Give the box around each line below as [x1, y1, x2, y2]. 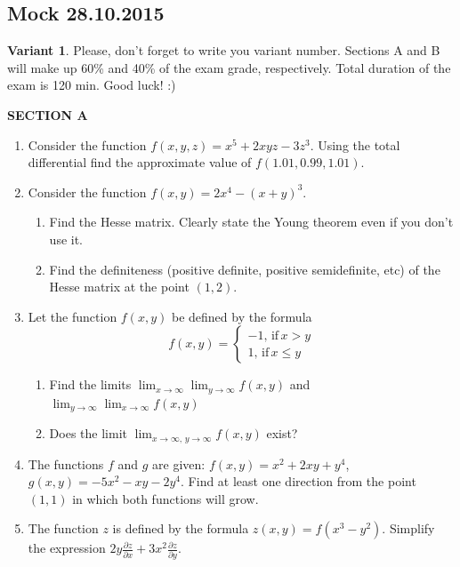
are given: [152, 454, 206, 473]
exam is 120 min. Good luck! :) [7, 76, 176, 94]
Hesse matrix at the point [49, 277, 190, 296]
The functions [28, 454, 104, 473]
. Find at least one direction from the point [181, 472, 416, 491]
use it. [49, 229, 84, 248]
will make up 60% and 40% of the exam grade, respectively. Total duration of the [7, 58, 451, 76]
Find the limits [49, 375, 132, 394]
